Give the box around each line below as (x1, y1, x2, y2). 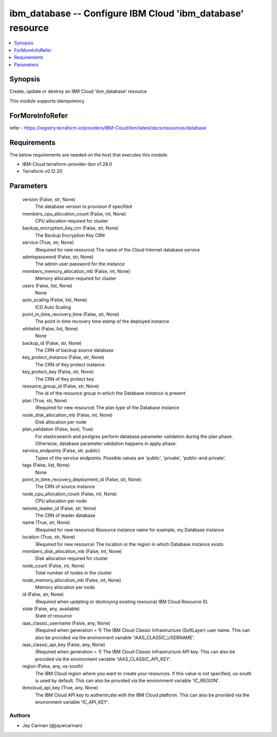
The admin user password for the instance (35, 261, 125, 267)
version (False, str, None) (22, 196, 75, 202)
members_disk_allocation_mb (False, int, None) (22, 548, 122, 554)
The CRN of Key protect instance (35, 361, 105, 367)
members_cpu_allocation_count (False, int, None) (22, 210, 127, 217)
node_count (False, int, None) (22, 563, 85, 569)
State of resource (35, 613, 72, 619)
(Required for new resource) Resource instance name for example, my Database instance (35, 527, 224, 533)
